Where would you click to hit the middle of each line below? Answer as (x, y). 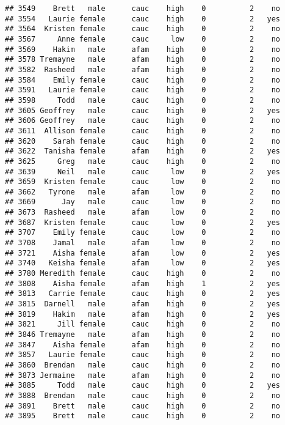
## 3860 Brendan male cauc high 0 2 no (143, 365)
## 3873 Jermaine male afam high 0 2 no (143, 375)
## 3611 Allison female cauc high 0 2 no (143, 131)
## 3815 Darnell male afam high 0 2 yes (143, 304)
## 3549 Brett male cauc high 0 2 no (143, 9)
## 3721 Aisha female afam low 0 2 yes (143, 253)
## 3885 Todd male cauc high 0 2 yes (143, 386)
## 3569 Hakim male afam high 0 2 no (143, 49)
